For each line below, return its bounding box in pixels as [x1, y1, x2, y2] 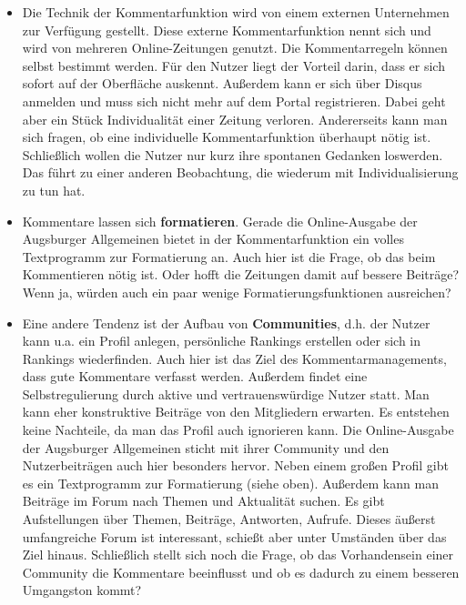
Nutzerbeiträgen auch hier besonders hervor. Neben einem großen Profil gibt [22, 456, 449, 475]
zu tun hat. [22, 180, 86, 199]
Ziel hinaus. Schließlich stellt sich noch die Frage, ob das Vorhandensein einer [22, 545, 454, 564]
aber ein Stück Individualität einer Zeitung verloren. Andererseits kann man [22, 109, 448, 128]
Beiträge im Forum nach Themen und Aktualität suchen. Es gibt [22, 491, 385, 510]
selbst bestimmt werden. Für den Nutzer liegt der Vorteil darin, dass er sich [22, 55, 445, 75]
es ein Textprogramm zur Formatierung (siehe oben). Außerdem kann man [22, 473, 439, 492]
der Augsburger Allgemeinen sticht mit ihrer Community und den [22, 438, 390, 457]
